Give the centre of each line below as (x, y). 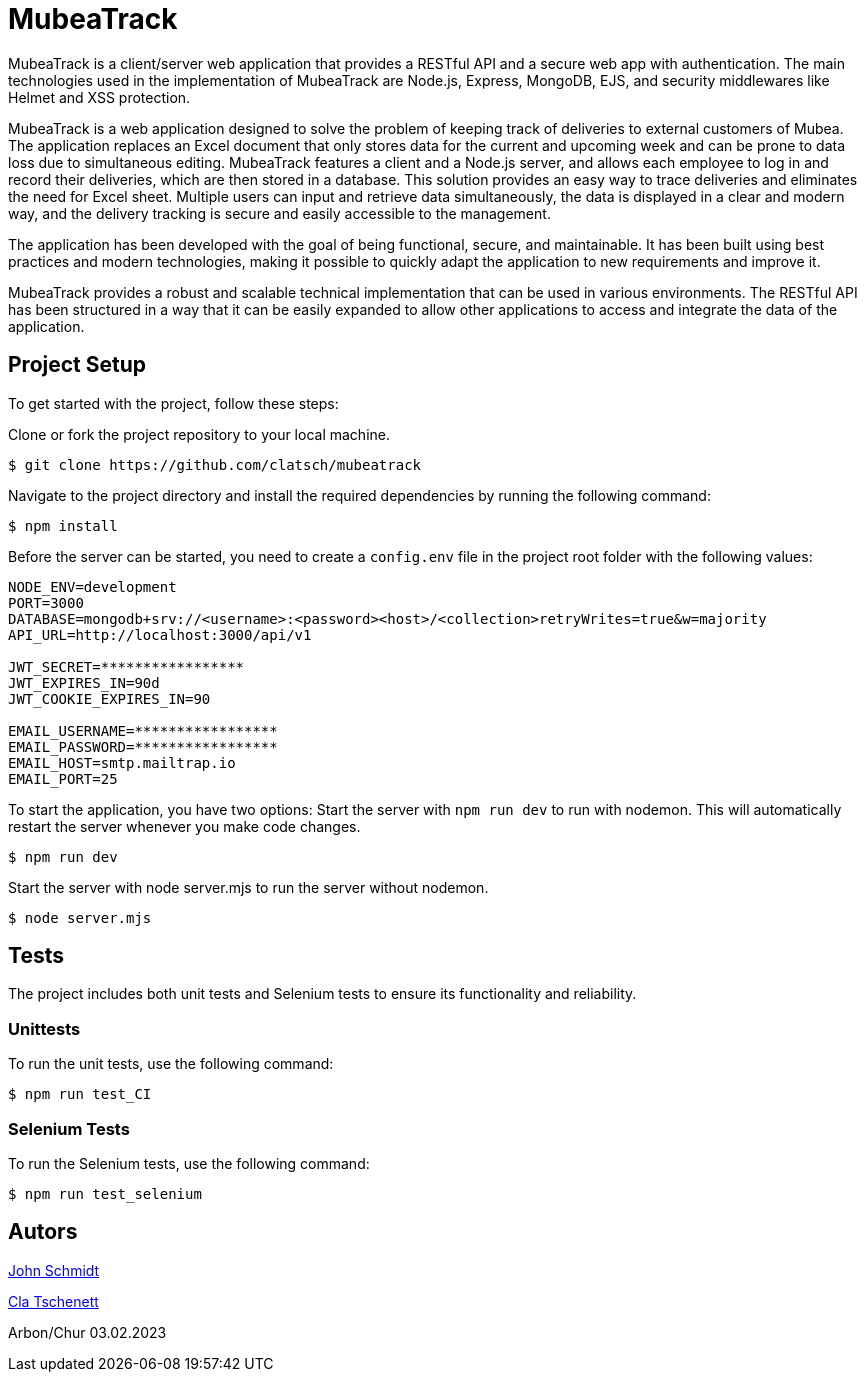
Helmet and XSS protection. (99, 97)
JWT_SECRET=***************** (126, 666)
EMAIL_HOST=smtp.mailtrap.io (122, 762)
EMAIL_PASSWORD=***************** (143, 746)
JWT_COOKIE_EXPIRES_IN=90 (109, 698)
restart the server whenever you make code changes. (184, 826)
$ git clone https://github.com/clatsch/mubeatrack (215, 464)
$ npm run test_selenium (105, 1193)
